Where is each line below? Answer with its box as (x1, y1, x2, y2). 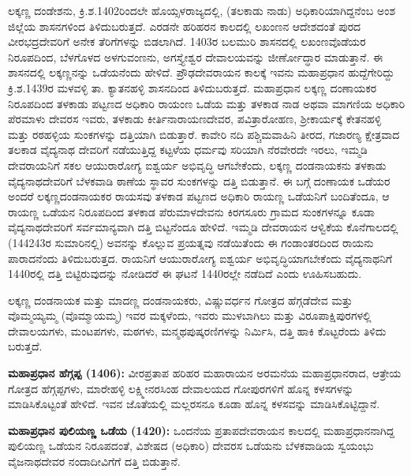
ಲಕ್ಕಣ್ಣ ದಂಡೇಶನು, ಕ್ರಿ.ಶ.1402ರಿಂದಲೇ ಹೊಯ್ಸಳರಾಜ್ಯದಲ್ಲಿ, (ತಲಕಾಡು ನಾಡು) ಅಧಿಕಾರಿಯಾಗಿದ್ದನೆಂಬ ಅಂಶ (8, 2, 396, 18)
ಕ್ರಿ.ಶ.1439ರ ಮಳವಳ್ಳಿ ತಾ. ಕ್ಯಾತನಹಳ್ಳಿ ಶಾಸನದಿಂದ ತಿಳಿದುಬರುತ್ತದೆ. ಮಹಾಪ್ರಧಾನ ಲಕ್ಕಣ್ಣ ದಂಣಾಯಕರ (8, 79, 377, 96)
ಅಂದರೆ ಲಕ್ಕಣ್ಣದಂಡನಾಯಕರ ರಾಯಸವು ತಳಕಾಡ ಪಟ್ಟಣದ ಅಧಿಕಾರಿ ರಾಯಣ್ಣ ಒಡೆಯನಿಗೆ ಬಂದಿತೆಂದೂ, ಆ (8, 188, 390, 204)
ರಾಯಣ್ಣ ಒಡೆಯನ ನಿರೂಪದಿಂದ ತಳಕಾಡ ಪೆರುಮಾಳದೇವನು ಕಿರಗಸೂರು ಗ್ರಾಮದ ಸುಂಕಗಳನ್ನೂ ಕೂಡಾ (8, 203, 375, 219)
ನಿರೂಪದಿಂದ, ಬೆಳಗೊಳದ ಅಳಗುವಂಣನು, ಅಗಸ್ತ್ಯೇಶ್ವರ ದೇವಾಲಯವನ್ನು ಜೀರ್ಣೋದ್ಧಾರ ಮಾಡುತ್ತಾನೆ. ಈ (8, 48, 383, 65)
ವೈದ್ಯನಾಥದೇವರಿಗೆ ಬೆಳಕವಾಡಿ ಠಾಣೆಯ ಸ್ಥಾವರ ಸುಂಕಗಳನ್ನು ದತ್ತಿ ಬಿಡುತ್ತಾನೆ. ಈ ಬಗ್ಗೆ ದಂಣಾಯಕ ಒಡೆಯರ (8, 172, 390, 189)
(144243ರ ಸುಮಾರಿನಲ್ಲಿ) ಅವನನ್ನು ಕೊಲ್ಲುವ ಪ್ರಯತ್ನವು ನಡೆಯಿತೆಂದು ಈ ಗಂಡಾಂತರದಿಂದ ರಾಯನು (8, 234, 374, 250)
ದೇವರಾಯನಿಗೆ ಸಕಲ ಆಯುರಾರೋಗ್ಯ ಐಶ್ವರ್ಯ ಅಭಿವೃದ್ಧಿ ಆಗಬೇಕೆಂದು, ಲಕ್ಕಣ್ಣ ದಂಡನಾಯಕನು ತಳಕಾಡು (8, 156, 387, 173)
